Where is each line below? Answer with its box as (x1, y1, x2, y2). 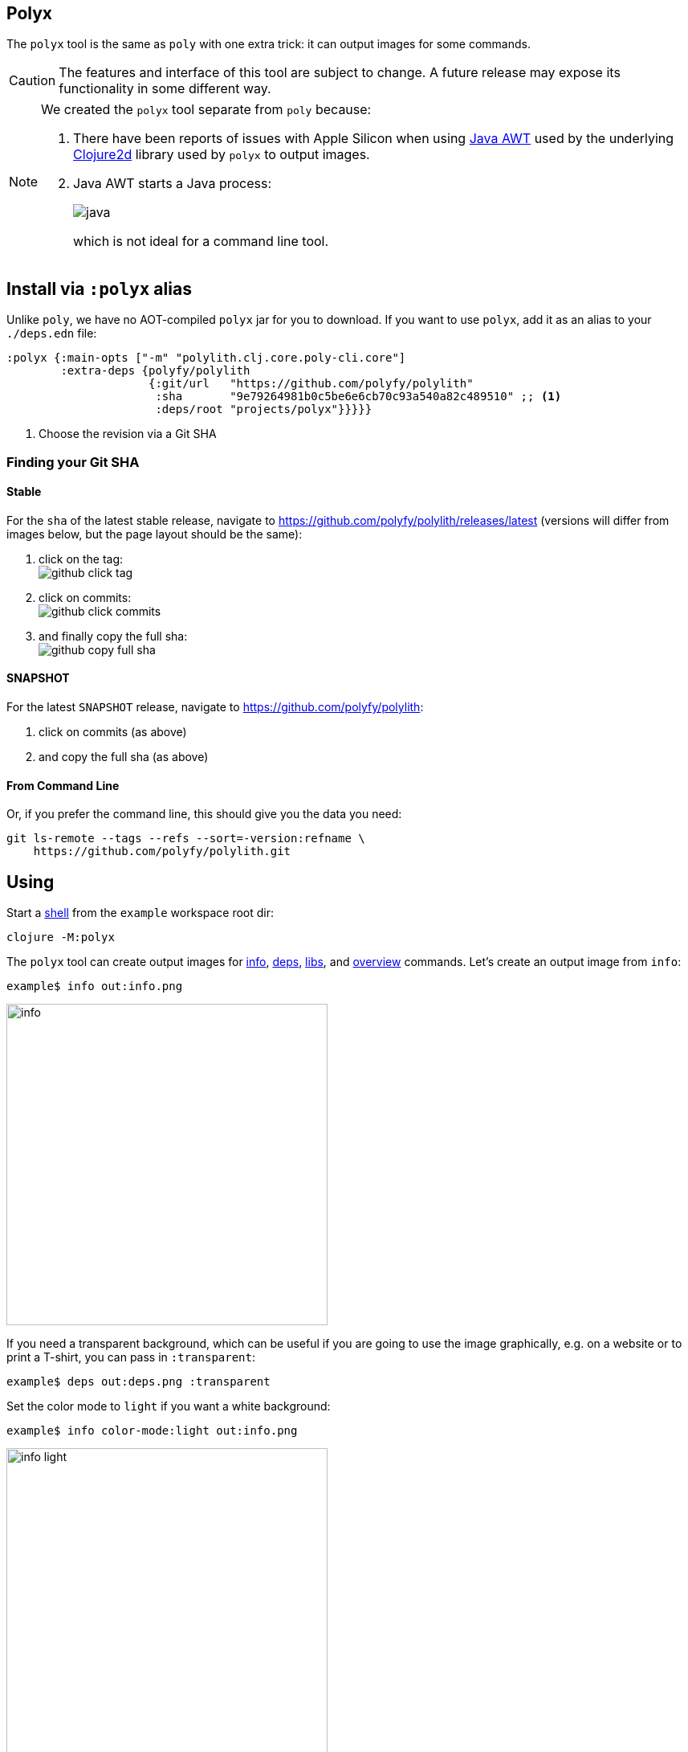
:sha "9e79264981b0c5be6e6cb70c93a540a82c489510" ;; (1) (155, 390, 562, 403)
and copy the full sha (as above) (39, 750, 209, 764)
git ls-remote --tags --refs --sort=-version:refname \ (6, 832, 365, 845)
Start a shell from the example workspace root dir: (6, 906, 275, 920)
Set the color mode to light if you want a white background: (6, 1399, 331, 1414)
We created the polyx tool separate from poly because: (41, 101, 372, 118)
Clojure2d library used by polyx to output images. (73, 146, 370, 163)
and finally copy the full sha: (39, 628, 188, 643)
